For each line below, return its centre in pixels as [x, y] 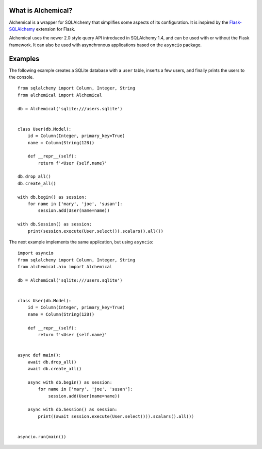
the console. [21, 77]
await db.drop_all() [52, 362]
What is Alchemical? [41, 10]
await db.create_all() [55, 369]
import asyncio [36, 253]
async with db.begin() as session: [70, 382]
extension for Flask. [55, 29]
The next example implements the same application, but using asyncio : [81, 242]
